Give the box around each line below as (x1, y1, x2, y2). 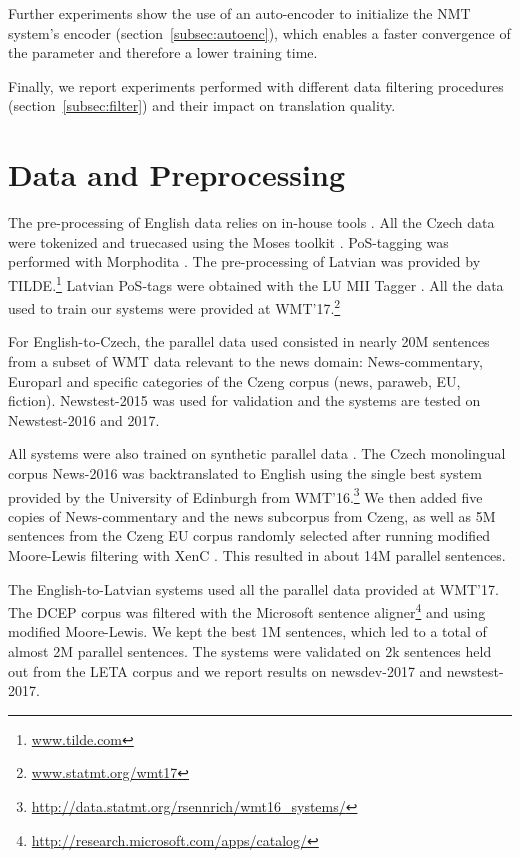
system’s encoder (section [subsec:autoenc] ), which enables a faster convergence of (8, 22, 511, 43)
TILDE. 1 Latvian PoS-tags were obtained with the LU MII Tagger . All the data (8, 271, 504, 295)
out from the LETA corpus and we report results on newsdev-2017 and (8, 660, 443, 681)
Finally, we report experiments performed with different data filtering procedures (8, 75, 504, 96)
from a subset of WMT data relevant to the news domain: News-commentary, (8, 350, 483, 371)
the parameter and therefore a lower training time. (8, 42, 318, 63)
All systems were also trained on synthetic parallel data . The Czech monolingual (8, 443, 506, 464)
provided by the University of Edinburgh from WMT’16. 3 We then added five (8, 483, 483, 507)
